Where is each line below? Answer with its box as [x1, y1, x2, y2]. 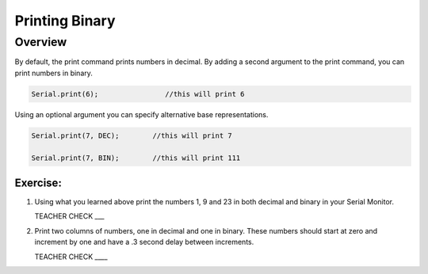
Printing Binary [14, 12, 116, 29]
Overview [14, 35, 67, 49]
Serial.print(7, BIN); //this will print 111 [31, 153, 241, 162]
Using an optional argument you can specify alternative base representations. [14, 109, 269, 119]
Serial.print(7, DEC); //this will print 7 [31, 131, 233, 140]
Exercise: [14, 176, 63, 189]
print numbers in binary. [14, 68, 93, 78]
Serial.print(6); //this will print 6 [31, 89, 245, 98]
